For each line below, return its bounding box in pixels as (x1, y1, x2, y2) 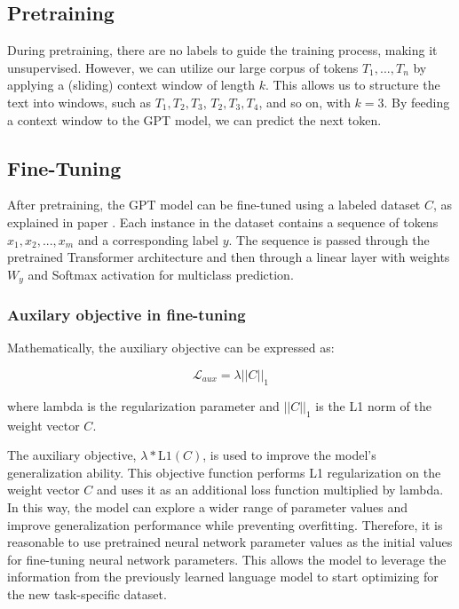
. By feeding (384, 92, 450, 111)
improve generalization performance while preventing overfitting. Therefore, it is (7, 515, 443, 534)
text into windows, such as (7, 92, 151, 111)
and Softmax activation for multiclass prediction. (28, 265, 294, 283)
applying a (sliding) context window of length (7, 75, 255, 94)
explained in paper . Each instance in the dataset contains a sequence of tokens (7, 212, 439, 231)
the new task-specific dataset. (7, 584, 167, 603)
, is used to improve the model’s (202, 446, 376, 464)
